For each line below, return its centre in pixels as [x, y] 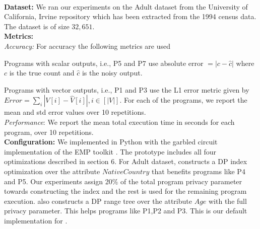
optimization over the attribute [52, 171]
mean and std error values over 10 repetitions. [75, 112]
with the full [228, 201]
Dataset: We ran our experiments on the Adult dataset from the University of [126, 6]
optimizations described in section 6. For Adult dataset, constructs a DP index [126, 161]
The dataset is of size [37, 26]
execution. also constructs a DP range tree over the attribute [98, 201]
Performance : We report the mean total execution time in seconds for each [119, 122]
